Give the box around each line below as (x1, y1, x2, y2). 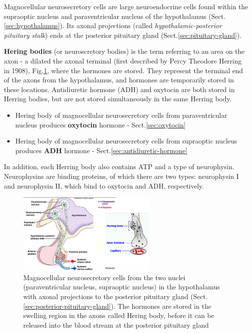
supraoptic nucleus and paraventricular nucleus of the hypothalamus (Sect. (4, 11, 226, 21)
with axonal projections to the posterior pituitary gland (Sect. (23, 291, 208, 301)
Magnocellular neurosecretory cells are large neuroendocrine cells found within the (4, 1, 248, 11)
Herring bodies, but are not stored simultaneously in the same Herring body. (4, 94, 232, 104)
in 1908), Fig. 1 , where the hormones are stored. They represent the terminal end (4, 65, 243, 75)
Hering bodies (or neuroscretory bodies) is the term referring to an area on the (4, 46, 245, 56)
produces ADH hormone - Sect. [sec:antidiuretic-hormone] (15, 145, 188, 155)
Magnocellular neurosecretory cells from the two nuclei (23, 272, 186, 282)
